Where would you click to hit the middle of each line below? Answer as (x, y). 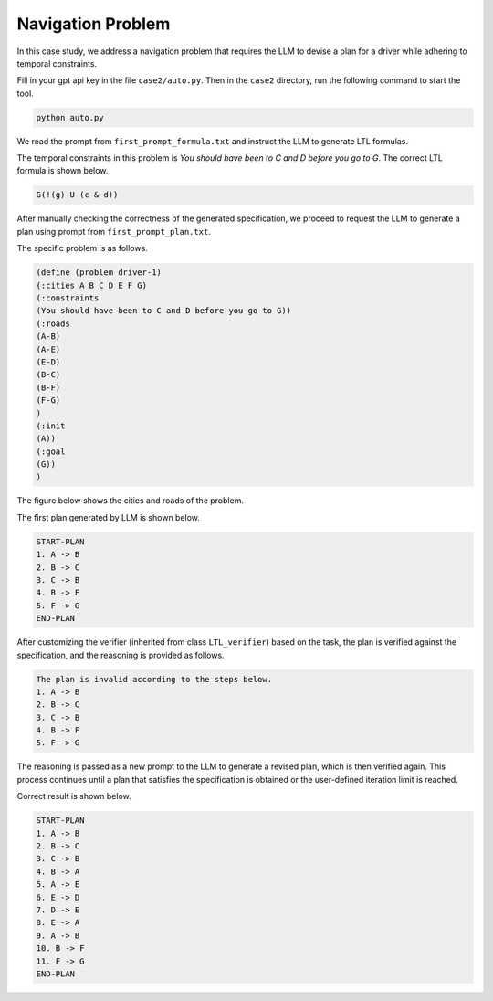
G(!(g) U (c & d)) (77, 195)
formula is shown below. (63, 171)
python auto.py (70, 117)
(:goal (51, 451)
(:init (51, 426)
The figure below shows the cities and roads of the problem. (130, 500)
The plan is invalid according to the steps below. (154, 679)
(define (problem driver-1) (99, 273)
